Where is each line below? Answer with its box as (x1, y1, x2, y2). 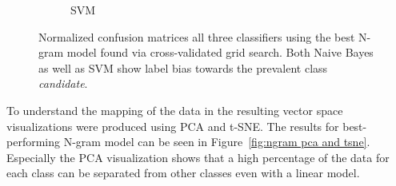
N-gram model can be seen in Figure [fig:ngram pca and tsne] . (63, 133, 370, 150)
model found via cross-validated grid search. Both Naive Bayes (66, 44, 374, 61)
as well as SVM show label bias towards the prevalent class (38, 59, 328, 76)
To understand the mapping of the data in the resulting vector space (6, 101, 343, 118)
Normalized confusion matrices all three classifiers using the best (38, 28, 355, 45)
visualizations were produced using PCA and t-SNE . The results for (6, 117, 339, 134)
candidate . (38, 75, 88, 92)
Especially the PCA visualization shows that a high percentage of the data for (6, 148, 390, 165)
